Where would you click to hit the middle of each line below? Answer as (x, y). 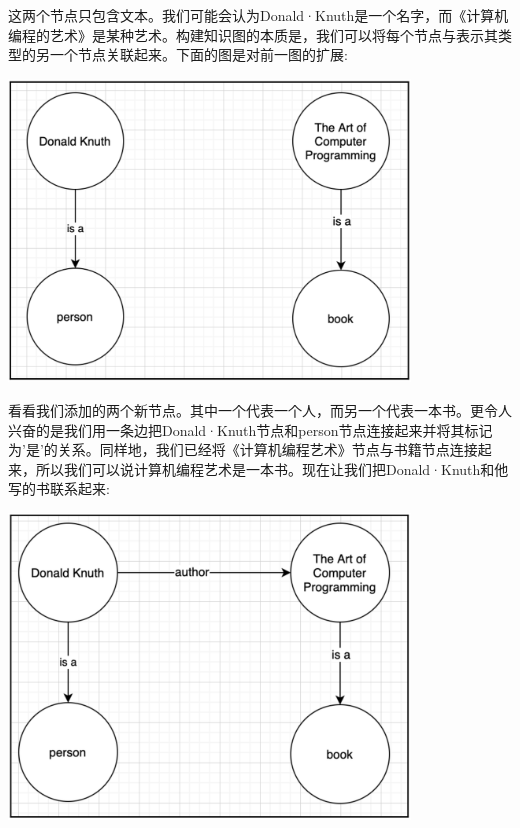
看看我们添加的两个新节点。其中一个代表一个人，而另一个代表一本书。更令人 (260, 409)
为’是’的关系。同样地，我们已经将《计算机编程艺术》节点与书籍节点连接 (243, 449)
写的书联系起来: (59, 488)
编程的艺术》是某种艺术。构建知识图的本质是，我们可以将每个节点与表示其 (253, 34)
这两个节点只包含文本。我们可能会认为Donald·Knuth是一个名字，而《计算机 (258, 15)
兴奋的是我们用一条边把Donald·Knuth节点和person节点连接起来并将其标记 (250, 429)
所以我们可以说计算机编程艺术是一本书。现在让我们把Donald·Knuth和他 (272, 468)
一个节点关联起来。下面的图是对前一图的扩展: (198, 54)
